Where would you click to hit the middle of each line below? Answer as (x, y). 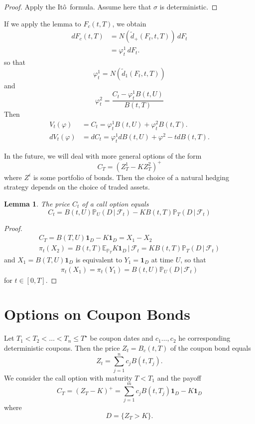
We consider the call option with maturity (68, 377)
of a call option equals (115, 203)
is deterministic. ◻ (189, 6)
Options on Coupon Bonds (97, 314)
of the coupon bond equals (210, 347)
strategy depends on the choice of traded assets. (77, 187)
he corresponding (204, 338)
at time (162, 260)
